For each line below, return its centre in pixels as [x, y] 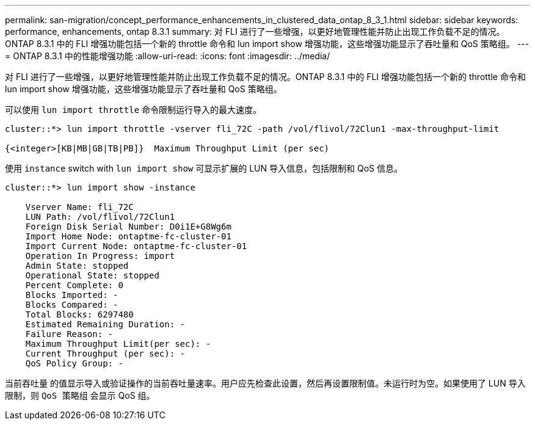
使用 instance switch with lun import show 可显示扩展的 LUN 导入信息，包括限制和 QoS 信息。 [204, 168]
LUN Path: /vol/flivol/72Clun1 [100, 217]
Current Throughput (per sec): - [105, 354]
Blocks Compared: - [72, 305]
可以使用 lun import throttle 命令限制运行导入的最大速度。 [133, 110]
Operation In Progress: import [100, 256]
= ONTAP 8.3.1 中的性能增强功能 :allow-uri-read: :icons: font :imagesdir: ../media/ [168, 56]
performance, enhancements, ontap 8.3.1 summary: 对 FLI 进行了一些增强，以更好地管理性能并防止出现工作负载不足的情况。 [255, 31]
